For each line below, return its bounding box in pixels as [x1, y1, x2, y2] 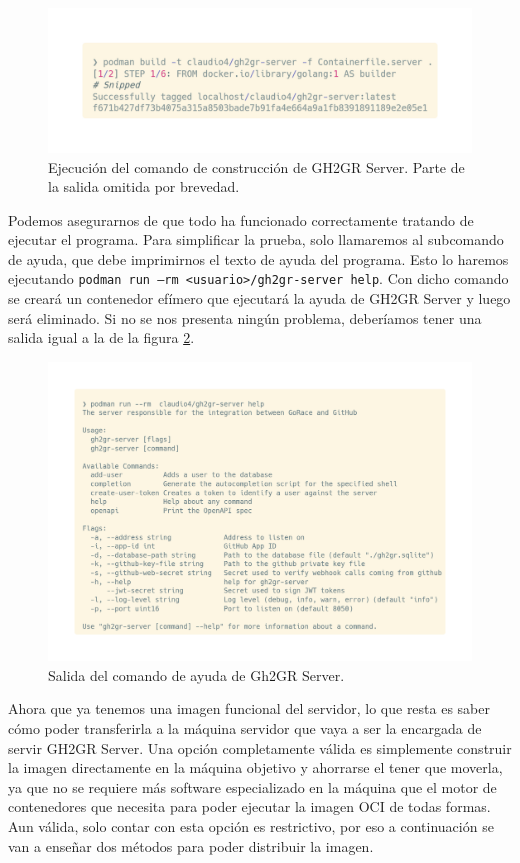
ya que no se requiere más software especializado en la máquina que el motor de [8, 776, 497, 797]
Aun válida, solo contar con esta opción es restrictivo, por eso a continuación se [8, 816, 494, 837]
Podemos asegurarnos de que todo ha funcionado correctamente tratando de [8, 209, 474, 230]
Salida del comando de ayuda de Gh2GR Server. [48, 664, 345, 685]
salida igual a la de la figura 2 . [8, 327, 195, 348]
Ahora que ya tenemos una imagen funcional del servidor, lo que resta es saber [8, 698, 491, 719]
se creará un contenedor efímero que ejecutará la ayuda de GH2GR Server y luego [8, 288, 511, 309]
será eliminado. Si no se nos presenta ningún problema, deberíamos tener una [8, 307, 482, 328]
